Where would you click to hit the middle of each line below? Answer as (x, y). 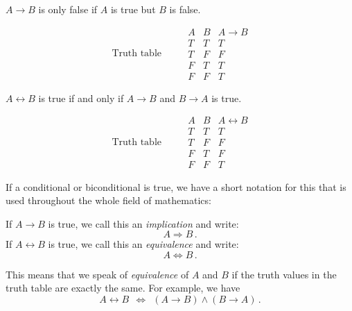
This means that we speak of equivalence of (97, 274)
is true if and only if (81, 98)
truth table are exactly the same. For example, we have (123, 288)
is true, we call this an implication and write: (143, 223)
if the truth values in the (284, 274)
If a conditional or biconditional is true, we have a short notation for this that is (176, 186)
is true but (133, 9)
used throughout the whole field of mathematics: (108, 200)
